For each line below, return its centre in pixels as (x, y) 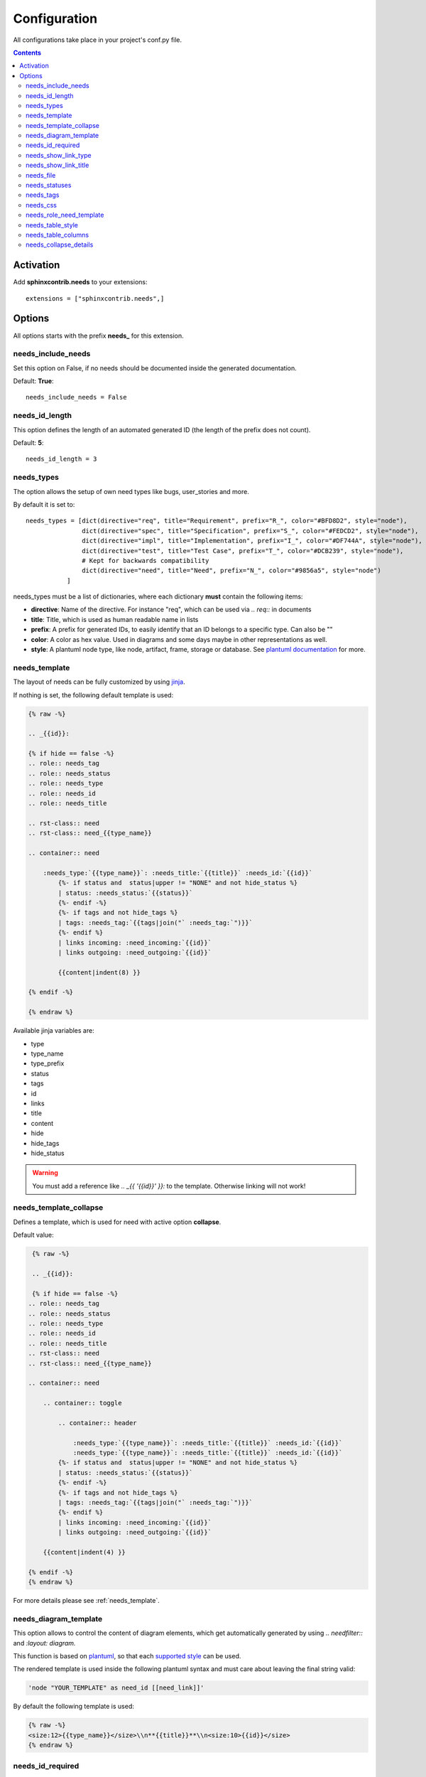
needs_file (41, 175)
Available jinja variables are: (54, 1031)
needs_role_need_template (65, 215)
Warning (45, 1173)
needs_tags (43, 195)
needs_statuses (49, 186)
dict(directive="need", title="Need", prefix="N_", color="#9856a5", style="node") (231, 571)
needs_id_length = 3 (61, 459)
